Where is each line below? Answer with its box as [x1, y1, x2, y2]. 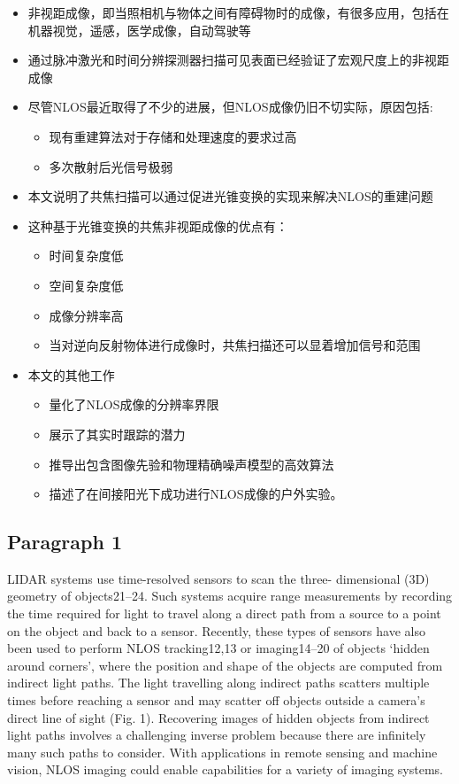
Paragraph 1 [7, 528, 122, 555]
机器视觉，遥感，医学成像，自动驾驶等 [27, 20, 251, 39]
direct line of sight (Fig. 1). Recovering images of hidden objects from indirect [7, 708, 430, 726]
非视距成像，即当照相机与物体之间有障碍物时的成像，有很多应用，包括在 [27, 4, 449, 21]
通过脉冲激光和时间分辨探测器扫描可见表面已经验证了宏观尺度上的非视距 [27, 50, 449, 69]
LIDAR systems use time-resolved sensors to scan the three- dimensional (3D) [7, 569, 430, 587]
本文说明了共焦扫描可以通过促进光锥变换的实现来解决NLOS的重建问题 [27, 187, 433, 206]
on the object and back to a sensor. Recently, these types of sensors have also [7, 621, 425, 640]
